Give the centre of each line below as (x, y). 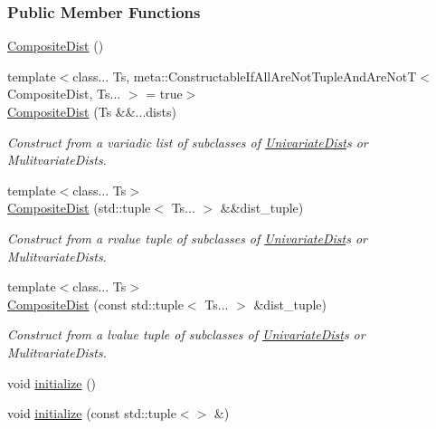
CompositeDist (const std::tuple (95, 304)
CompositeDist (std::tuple (79, 208)
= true (164, 94)
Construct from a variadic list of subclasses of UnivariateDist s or (188, 142)
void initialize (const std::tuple (92, 413)
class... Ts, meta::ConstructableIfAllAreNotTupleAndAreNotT (245, 76)
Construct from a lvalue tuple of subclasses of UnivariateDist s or (186, 334)
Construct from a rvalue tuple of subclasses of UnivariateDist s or (188, 238)
